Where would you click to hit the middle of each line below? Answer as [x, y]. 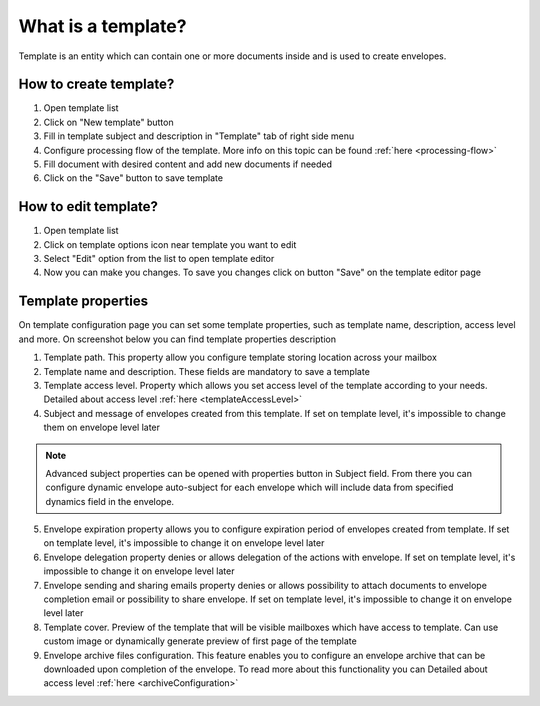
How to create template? [96, 84]
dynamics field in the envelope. [110, 501]
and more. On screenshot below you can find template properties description [177, 339]
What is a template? [102, 26]
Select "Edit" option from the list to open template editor [159, 259]
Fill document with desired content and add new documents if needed [188, 164]
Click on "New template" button [108, 122]
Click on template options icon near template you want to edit [170, 244]
